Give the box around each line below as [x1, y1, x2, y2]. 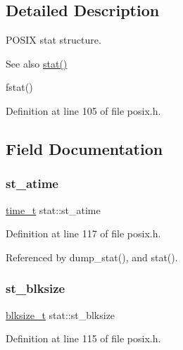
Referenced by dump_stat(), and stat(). [6, 249, 178, 264]
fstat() [6, 80, 33, 94]
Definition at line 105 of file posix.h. [6, 103, 161, 118]
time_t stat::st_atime [6, 202, 101, 217]
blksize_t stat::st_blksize [6, 307, 115, 322]
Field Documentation [6, 137, 163, 159]
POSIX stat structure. [6, 32, 101, 47]
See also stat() [6, 56, 68, 70]
